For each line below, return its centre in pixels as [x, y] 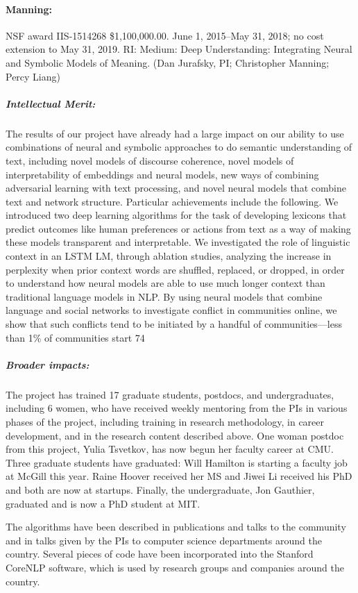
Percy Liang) [33, 76]
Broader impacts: [48, 364]
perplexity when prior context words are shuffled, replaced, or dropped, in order [175, 269]
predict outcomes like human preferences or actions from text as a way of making [178, 228]
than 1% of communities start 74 [75, 337]
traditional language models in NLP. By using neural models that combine [164, 296]
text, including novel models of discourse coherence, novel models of [150, 160]
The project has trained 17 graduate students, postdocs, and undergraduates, [170, 394]
